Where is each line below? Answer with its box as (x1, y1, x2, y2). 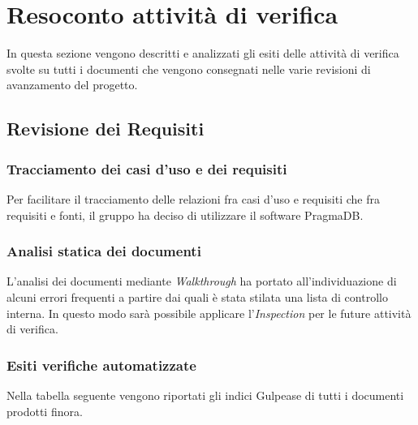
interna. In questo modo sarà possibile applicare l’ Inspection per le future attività (6, 304, 412, 321)
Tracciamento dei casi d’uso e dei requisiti (6, 158, 287, 178)
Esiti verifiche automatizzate (6, 354, 196, 375)
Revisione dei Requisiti (6, 116, 205, 141)
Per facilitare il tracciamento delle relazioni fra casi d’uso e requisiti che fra (6, 190, 380, 207)
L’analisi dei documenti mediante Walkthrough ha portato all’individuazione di (6, 273, 397, 290)
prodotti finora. (6, 402, 83, 419)
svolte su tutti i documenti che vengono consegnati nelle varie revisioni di (6, 60, 371, 77)
